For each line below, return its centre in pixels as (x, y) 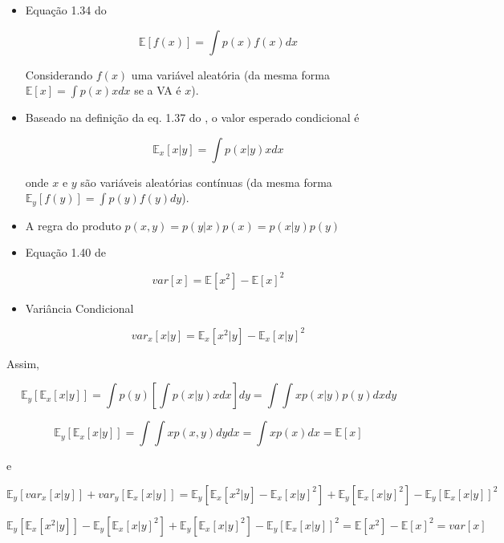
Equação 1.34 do (66, 10)
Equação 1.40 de (65, 252)
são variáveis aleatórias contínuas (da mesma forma (206, 182)
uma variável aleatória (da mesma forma (230, 74)
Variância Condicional (79, 308)
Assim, (23, 363)
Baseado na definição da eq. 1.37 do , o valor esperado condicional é (192, 118)
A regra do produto (73, 225)
